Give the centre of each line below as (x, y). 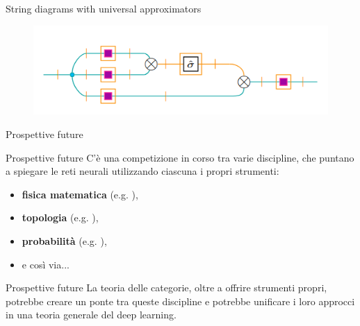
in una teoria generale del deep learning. (91, 315)
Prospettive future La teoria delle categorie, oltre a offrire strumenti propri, (166, 288)
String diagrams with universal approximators (104, 8)
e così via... (46, 264)
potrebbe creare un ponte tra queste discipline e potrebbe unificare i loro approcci (180, 301)
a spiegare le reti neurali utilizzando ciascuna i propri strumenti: (142, 171)
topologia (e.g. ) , (60, 217)
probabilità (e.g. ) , (64, 241)
